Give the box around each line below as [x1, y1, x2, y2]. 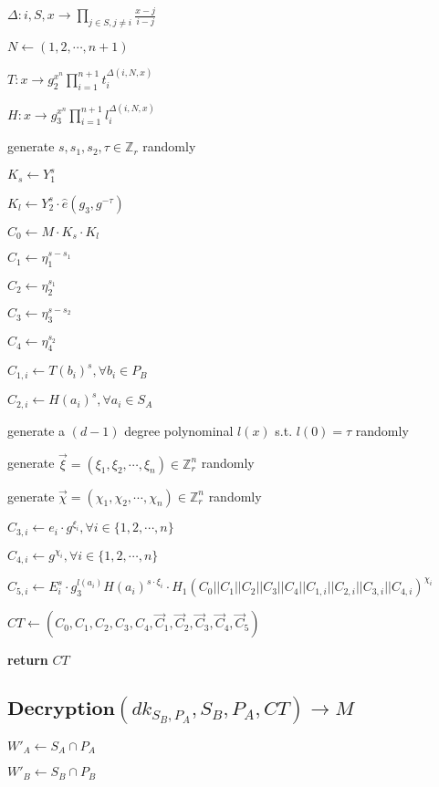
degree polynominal [124, 420, 234, 440]
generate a [7, 420, 66, 440]
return [7, 650, 48, 669]
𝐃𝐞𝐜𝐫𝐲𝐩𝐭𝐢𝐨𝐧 [7, 699, 116, 720]
